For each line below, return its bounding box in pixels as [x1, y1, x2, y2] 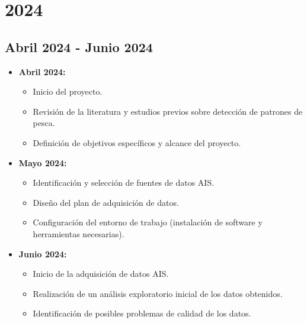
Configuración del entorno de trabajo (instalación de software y [33, 216, 263, 228]
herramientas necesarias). [33, 227, 124, 240]
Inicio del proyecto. [33, 85, 103, 98]
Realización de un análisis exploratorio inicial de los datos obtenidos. [33, 287, 283, 299]
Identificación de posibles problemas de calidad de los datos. [33, 307, 251, 319]
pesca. [33, 117, 55, 129]
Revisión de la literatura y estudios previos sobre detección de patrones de [33, 105, 303, 117]
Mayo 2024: [18, 156, 67, 169]
